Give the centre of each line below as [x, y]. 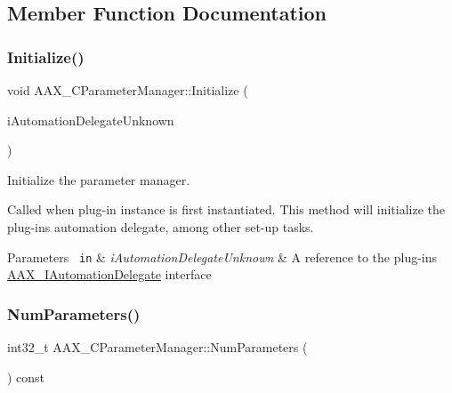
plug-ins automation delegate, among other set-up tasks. [161, 226]
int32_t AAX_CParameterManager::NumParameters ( [157, 347]
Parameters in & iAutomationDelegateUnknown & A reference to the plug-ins [222, 257]
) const [26, 377]
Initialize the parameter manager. [99, 179]
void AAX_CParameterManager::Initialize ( [128, 90]
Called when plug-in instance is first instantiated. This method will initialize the [226, 209]
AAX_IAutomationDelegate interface [109, 274]
